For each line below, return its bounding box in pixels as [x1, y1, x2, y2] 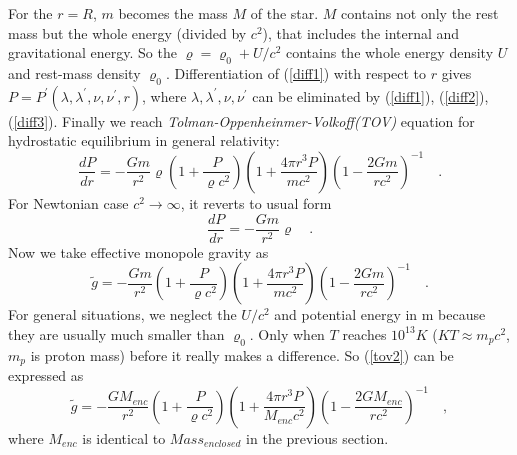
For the [8, 3, 53, 23]
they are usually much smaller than [8, 323, 225, 344]
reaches [342, 323, 387, 344]
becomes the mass [118, 3, 228, 23]
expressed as [8, 365, 84, 386]
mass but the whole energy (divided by [8, 22, 247, 43]
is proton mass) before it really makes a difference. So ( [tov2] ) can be [30, 344, 454, 365]
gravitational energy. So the [8, 42, 177, 63]
